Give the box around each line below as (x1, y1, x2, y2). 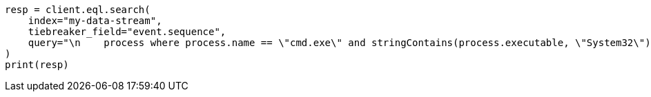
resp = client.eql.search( (5, 4, 150, 15)
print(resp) (5, 59, 69, 70)
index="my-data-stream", (28, 15, 162, 26)
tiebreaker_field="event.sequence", (28, 26, 226, 37)
